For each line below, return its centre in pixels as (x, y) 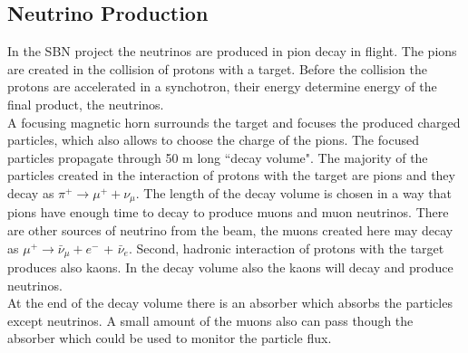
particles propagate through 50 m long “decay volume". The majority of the (218, 157)
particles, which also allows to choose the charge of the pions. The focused (213, 140)
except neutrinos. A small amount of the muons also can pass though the (210, 320)
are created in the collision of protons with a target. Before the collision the (217, 68)
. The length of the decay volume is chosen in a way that (293, 192)
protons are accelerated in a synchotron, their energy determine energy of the (222, 86)
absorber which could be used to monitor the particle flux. (170, 338)
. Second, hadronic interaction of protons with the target (286, 248)
